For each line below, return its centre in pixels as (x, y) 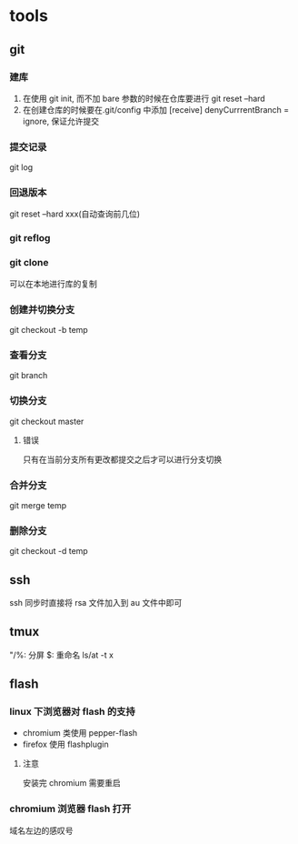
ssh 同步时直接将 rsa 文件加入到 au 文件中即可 (96, 602)
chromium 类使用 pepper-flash (80, 733)
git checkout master (47, 421)
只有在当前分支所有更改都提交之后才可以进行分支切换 (122, 459)
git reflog (30, 238)
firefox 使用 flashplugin (65, 744)
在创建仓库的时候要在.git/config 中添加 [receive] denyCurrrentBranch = (156, 109)
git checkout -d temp (49, 551)
